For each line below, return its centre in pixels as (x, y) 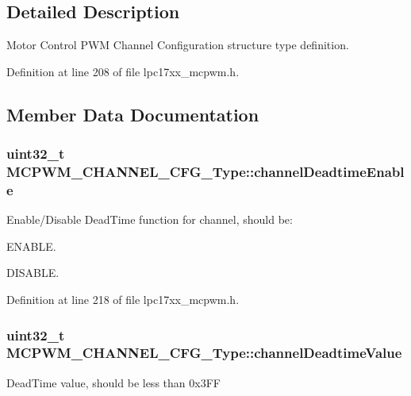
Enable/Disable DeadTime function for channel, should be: (150, 219)
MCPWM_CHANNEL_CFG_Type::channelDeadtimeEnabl (205, 172)
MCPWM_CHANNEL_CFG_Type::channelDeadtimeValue (204, 353)
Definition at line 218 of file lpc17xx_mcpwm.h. (123, 300)
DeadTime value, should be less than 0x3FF (113, 382)
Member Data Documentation (133, 114)
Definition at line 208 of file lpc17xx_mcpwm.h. (123, 71)
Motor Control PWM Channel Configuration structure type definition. (178, 45)
